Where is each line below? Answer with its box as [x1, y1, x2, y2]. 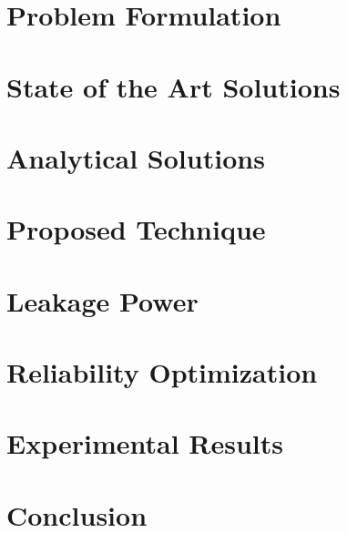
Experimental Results [6, 425, 283, 462]
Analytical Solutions [6, 138, 265, 176]
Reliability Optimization [6, 354, 318, 391]
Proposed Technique [6, 210, 266, 248]
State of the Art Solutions [6, 67, 341, 105]
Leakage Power [6, 282, 199, 319]
